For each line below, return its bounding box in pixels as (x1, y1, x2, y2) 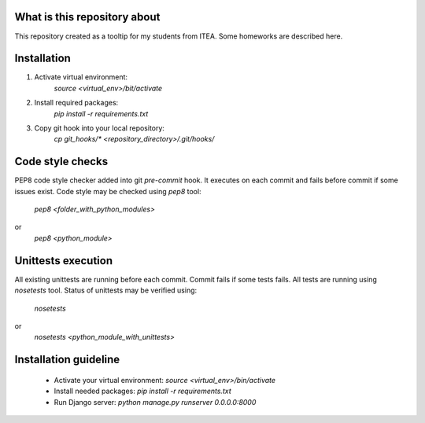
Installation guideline (14, 353, 120, 366)
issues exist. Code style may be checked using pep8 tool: (14, 186, 201, 196)
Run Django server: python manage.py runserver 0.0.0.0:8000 (54, 397, 257, 406)
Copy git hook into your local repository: (34, 123, 165, 133)
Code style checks (14, 155, 109, 168)
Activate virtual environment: (34, 72, 128, 82)
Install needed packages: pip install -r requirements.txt (54, 386, 231, 396)
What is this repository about (14, 10, 161, 24)
